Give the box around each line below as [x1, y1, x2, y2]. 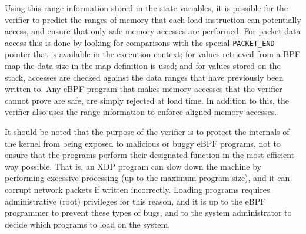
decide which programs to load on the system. [5, 217, 171, 230]
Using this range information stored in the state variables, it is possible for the [5, 2, 288, 14]
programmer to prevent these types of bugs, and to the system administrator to [5, 206, 292, 219]
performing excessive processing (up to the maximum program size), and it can [5, 172, 290, 184]
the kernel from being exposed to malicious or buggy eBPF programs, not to [5, 137, 281, 149]
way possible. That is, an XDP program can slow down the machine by [5, 160, 261, 172]
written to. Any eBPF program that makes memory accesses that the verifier [5, 83, 282, 95]
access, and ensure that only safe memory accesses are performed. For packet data [5, 25, 301, 37]
